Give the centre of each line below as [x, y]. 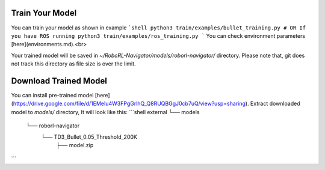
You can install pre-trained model [52, 95]
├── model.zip [75, 145]
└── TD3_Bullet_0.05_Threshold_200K [89, 137]
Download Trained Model [59, 81]
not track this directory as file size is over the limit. [73, 64]
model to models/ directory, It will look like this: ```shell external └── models [105, 112]
